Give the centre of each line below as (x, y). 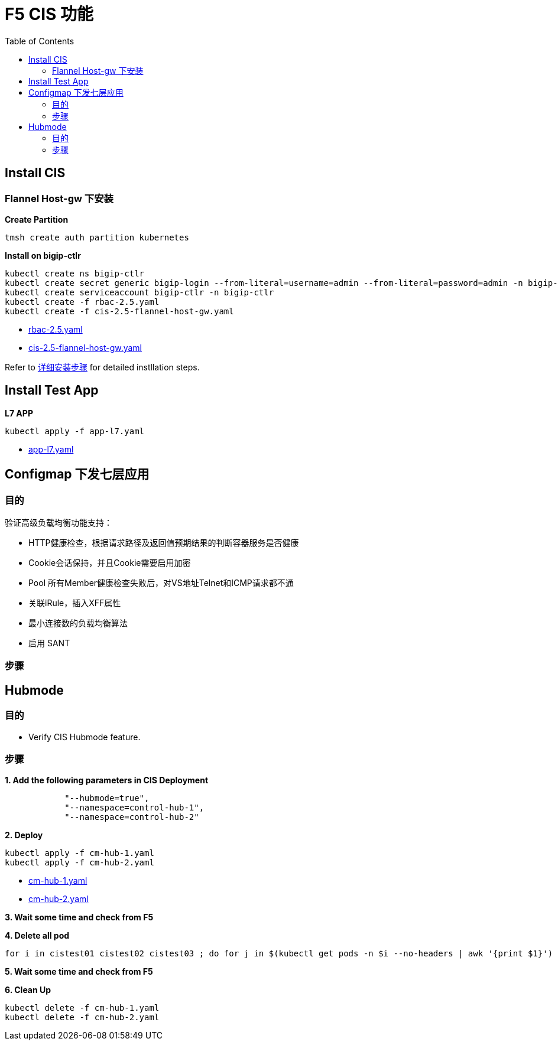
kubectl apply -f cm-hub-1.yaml (80, 853)
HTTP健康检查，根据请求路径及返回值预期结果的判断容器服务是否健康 (164, 543)
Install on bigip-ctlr (43, 255)
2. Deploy (24, 835)
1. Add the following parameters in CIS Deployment (107, 780)
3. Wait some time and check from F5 (79, 917)
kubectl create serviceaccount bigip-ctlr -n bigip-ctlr (139, 292)
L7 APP (19, 413)
